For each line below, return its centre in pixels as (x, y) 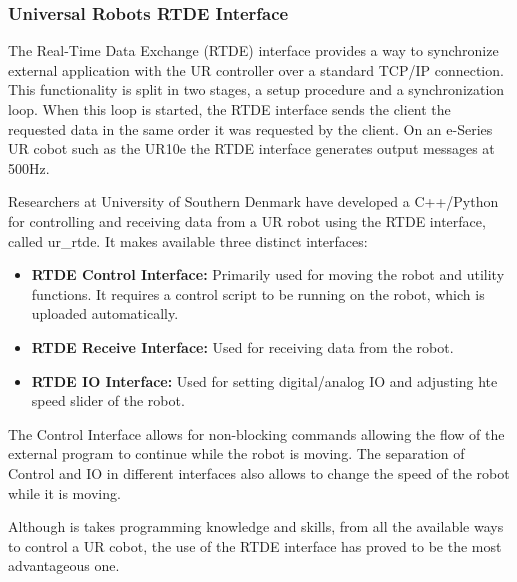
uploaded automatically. (105, 313)
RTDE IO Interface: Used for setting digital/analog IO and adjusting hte (264, 380)
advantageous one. (64, 565)
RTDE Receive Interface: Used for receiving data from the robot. (242, 346)
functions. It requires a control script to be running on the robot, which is (258, 293)
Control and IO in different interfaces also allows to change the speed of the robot (259, 472)
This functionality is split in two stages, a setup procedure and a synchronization (256, 89)
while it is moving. (64, 492)
